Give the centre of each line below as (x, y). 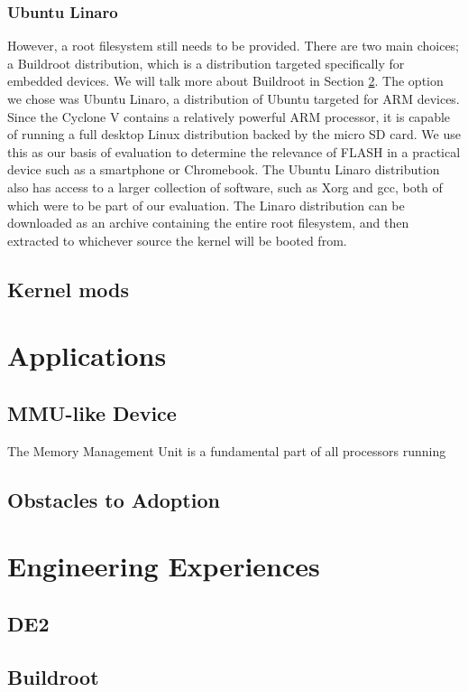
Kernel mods (68, 289)
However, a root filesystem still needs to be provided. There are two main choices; (234, 46)
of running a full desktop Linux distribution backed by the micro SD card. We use (234, 134)
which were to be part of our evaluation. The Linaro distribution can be (206, 205)
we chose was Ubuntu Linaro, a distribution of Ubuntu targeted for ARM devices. (234, 98)
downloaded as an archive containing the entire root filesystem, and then (208, 223)
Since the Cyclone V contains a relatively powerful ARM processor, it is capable (229, 116)
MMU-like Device (92, 412)
